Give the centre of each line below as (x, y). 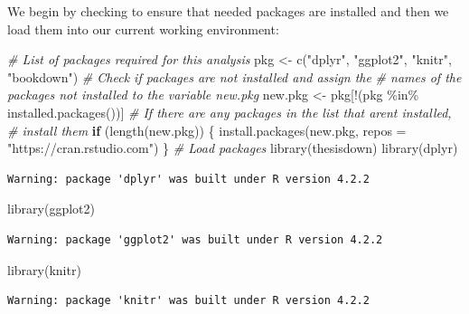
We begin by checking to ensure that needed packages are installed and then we (228, 11)
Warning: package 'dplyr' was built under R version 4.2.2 (188, 179)
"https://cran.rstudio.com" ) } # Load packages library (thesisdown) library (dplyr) (233, 148)
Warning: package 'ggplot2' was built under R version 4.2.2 (195, 239)
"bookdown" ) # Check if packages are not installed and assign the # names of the (234, 76)
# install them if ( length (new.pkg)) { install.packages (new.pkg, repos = (207, 130)
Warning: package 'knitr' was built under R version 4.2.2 (188, 301)
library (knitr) (44, 269)
